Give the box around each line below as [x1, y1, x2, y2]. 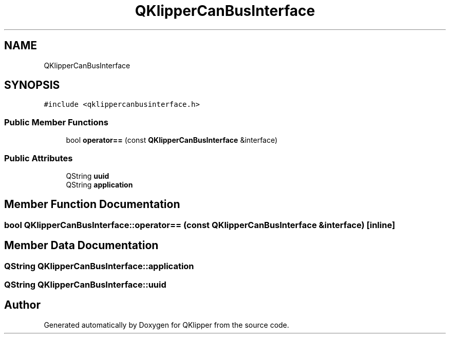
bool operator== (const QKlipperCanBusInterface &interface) [66, 136, 278, 145]
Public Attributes [4, 153, 73, 163]
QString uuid [66, 171, 109, 180]
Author [4, 298, 41, 312]
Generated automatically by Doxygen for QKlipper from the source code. [44, 320, 289, 329]
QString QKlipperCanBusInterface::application [4, 260, 194, 271]
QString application [66, 180, 133, 189]
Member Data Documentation [4, 239, 159, 252]
